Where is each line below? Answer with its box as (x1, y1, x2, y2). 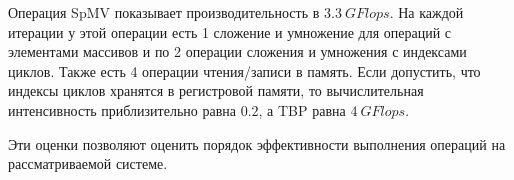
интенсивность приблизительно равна (8, 99, 236, 120)
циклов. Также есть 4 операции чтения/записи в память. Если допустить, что (8, 60, 481, 81)
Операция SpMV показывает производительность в (8, 2, 320, 22)
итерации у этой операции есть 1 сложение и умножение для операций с (8, 21, 452, 42)
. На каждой (389, 2, 464, 22)
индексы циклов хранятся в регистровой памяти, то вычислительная (8, 80, 424, 101)
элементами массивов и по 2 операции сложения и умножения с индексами (8, 41, 467, 62)
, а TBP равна (258, 99, 346, 120)
